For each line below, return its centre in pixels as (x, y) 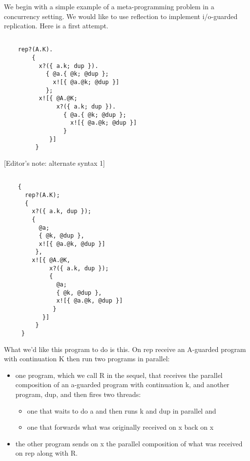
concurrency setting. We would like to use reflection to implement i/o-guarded (121, 16)
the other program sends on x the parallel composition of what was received (129, 443)
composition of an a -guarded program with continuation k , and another (122, 384)
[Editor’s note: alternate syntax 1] (54, 163)
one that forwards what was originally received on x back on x (120, 427)
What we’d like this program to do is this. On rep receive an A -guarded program (125, 349)
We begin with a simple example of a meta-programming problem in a (109, 6)
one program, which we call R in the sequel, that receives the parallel (119, 375)
